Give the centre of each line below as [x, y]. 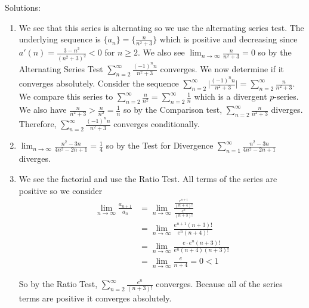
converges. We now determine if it [222, 69]
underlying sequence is [60, 39]
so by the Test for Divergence [160, 145]
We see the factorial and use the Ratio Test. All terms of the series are [148, 178]
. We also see [161, 52]
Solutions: [23, 7]
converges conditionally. [157, 124]
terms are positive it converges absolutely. [95, 298]
